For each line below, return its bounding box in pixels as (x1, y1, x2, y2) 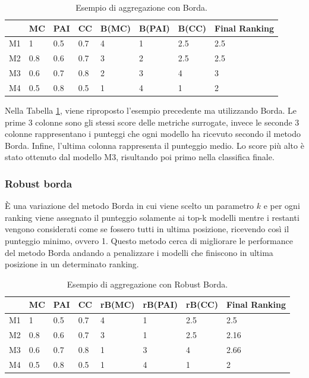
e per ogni (263, 199, 300, 212)
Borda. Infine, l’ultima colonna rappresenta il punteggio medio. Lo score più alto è (5, 139, 304, 151)
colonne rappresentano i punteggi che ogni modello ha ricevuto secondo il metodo (5, 127, 301, 140)
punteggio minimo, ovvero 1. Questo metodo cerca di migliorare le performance (5, 235, 293, 247)
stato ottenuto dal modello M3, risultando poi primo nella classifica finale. (5, 151, 275, 163)
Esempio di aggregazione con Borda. (75, 1, 207, 13)
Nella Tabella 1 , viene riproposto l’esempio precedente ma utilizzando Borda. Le (5, 104, 297, 117)
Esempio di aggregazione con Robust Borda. (67, 277, 228, 290)
